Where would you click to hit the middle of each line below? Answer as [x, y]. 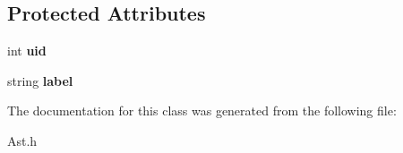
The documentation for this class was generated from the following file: [202, 110]
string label [40, 80]
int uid [27, 51]
